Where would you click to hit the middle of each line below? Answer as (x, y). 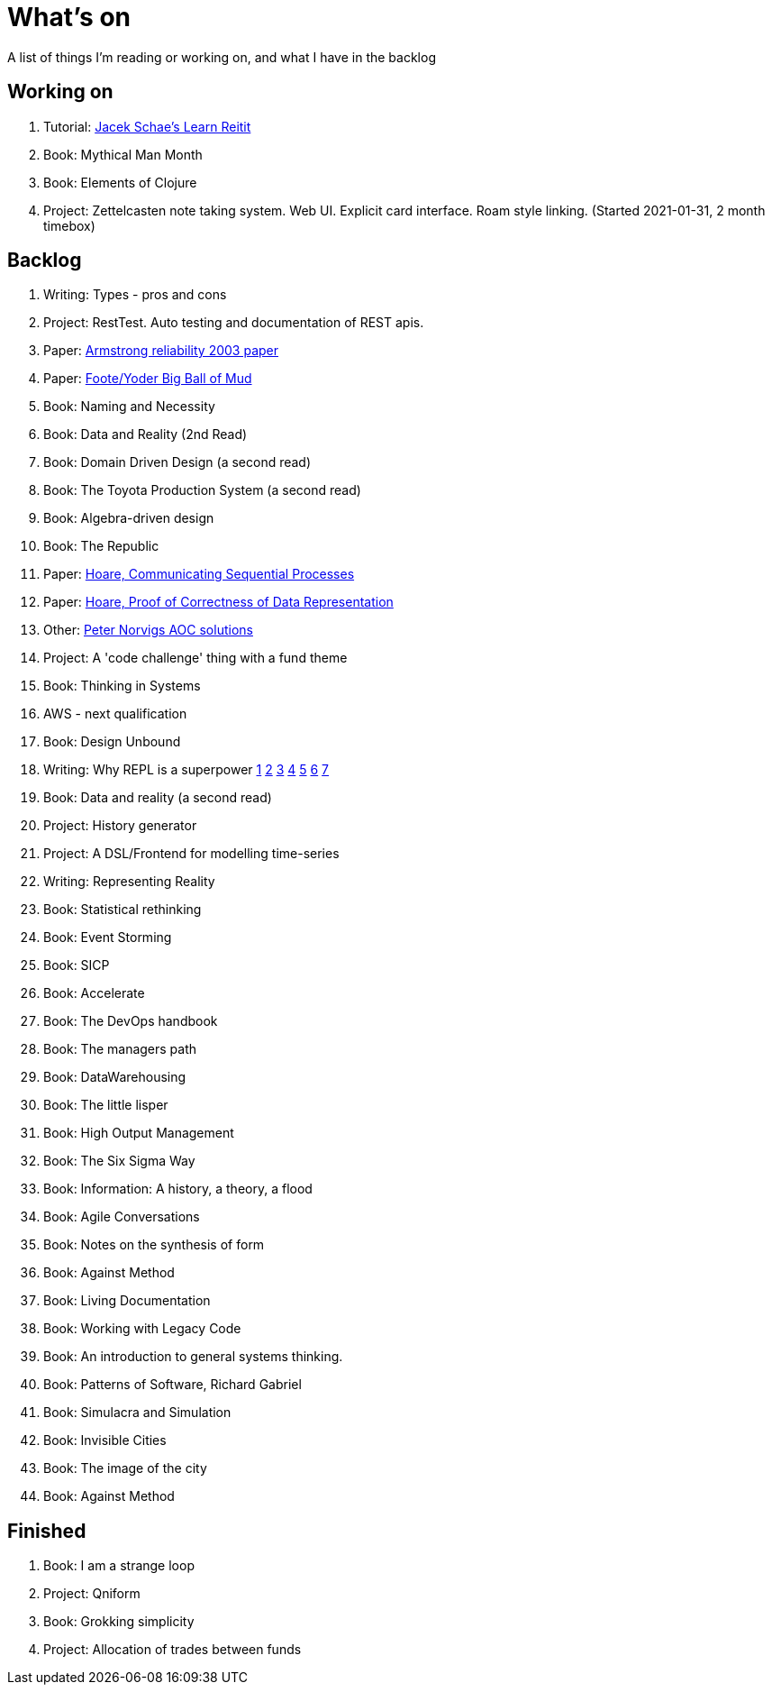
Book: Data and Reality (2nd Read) (145, 434)
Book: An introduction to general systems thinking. (193, 1357)
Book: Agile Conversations (122, 1217)
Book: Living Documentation (127, 1301)
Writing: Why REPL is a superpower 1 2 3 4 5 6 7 (186, 770)
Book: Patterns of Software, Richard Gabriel (173, 1385)
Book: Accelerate (94, 993)
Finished (47, 1531)
